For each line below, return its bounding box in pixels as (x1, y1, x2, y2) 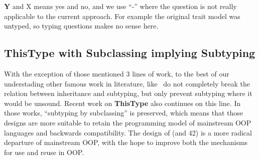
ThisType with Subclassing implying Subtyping (4, 45, 255, 60)
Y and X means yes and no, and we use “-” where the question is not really (4, 1, 237, 11)
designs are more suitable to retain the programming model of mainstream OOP (4, 117, 251, 127)
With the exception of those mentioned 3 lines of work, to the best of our (4, 68, 229, 78)
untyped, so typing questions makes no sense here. (4, 20, 159, 31)
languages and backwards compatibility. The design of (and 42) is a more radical (4, 127, 252, 137)
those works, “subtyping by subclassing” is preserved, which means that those (4, 107, 243, 118)
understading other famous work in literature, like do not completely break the (4, 78, 250, 88)
